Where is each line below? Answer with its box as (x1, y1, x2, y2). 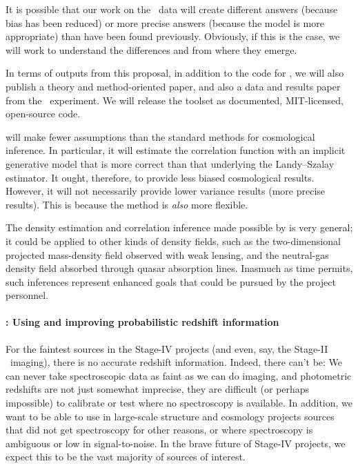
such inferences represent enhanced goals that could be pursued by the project (6, 274, 336, 289)
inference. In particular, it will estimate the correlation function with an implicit (6, 143, 346, 157)
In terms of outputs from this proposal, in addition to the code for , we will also (6, 66, 344, 80)
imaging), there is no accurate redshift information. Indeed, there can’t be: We (10, 355, 343, 369)
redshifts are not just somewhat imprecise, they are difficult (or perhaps (6, 382, 310, 396)
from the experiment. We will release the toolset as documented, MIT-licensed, (6, 92, 344, 107)
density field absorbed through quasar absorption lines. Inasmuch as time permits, (6, 261, 353, 275)
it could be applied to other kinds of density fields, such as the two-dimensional (6, 233, 341, 248)
